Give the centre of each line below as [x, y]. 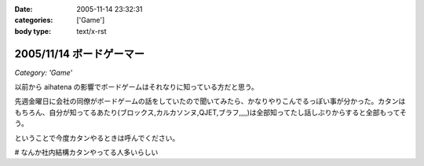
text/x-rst [91, 31]
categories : [34, 20]
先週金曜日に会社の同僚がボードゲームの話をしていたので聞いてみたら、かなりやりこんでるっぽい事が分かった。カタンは [210, 101]
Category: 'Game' [44, 72]
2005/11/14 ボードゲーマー [80, 54]
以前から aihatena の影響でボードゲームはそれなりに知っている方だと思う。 [137, 87]
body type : [33, 31]
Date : [24, 9]
